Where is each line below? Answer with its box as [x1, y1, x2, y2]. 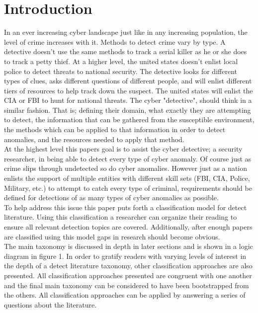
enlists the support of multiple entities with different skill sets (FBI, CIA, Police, [4, 173, 250, 183]
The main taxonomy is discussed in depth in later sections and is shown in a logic [4, 241, 253, 251]
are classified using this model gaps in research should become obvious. [4, 231, 220, 241]
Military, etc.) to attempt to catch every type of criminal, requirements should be [4, 182, 252, 193]
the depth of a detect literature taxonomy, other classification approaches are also [4, 260, 253, 271]
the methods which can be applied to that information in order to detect [4, 124, 226, 135]
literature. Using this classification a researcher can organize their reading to [4, 212, 237, 222]
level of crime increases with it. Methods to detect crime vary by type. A [4, 36, 226, 47]
